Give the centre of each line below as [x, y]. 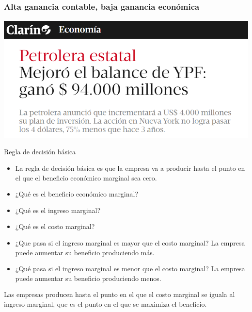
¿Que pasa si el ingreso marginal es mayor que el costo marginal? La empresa [130, 242]
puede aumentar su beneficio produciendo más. [85, 252]
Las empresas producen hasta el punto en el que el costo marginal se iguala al [119, 294]
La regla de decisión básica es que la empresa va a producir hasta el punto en [130, 168]
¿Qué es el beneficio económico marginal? [77, 194]
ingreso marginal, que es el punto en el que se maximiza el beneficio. [105, 304]
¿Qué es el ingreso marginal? [58, 210]
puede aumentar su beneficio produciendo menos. [88, 278]
